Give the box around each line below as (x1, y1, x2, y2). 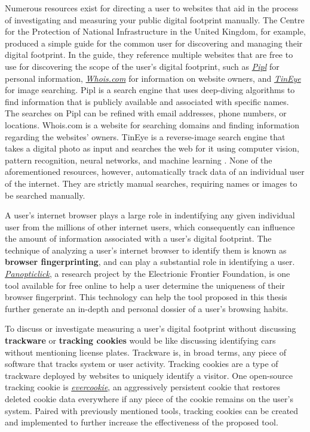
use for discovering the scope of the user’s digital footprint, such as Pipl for (5, 60, 280, 72)
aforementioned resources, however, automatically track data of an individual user (5, 165, 305, 178)
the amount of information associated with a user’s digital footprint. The (5, 232, 272, 245)
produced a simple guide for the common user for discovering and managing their (5, 36, 303, 49)
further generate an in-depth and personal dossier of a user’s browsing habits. (5, 302, 288, 314)
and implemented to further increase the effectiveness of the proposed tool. (5, 416, 278, 428)
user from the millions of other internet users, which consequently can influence (5, 220, 295, 233)
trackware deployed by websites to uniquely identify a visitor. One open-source (5, 369, 293, 381)
